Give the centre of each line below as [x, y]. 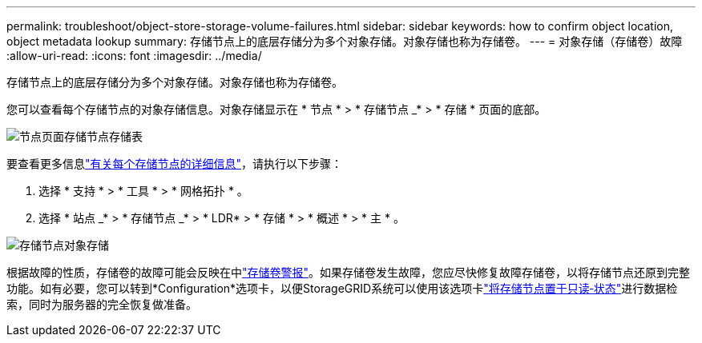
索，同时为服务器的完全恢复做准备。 [102, 304]
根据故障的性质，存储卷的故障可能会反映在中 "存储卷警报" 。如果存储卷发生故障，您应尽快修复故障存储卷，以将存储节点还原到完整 [349, 272]
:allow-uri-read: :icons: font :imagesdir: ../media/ [134, 56]
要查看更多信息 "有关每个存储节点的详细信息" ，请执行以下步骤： [175, 164]
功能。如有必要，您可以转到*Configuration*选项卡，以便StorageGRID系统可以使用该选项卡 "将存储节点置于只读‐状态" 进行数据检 [342, 288]
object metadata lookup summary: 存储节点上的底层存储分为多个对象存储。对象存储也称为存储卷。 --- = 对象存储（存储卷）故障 [345, 41]
